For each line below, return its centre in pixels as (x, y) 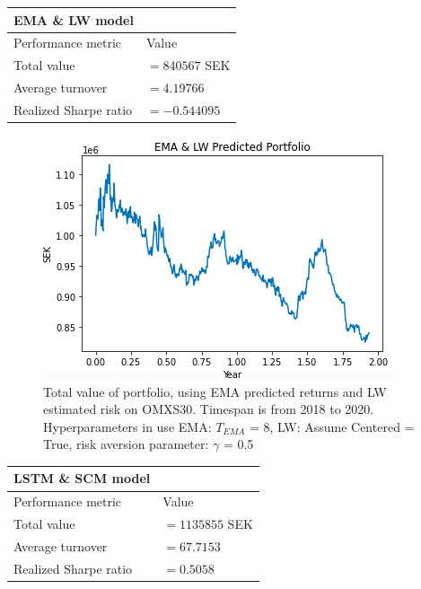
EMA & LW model (74, 19)
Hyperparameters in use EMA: (127, 426)
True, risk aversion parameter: (126, 444)
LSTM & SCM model (82, 478)
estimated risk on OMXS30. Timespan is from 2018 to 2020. (209, 409)
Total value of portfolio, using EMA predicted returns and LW (215, 391)
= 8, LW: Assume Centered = (332, 426)
